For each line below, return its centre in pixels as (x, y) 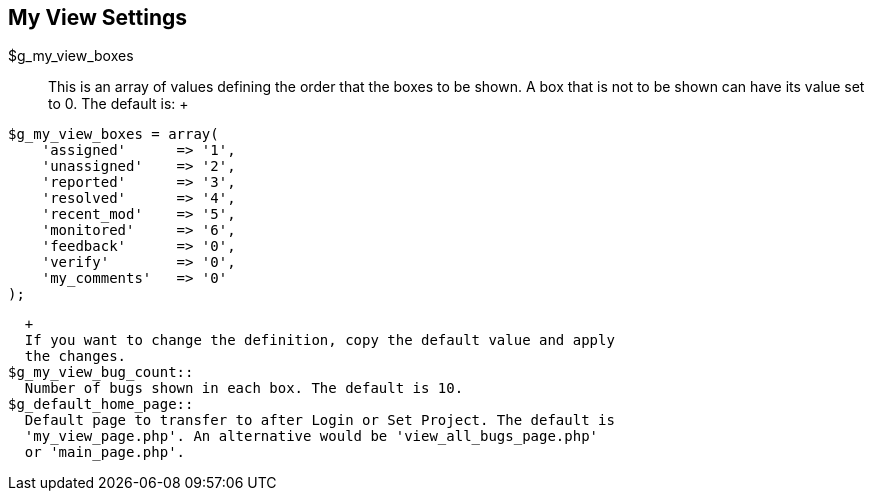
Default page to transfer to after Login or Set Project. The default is (319, 420)
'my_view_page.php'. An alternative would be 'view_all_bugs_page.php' (311, 436)
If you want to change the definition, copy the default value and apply (319, 340)
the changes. (75, 356)
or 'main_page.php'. (105, 452)
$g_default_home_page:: (101, 404)
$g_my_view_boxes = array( (113, 134)
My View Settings (98, 17)
